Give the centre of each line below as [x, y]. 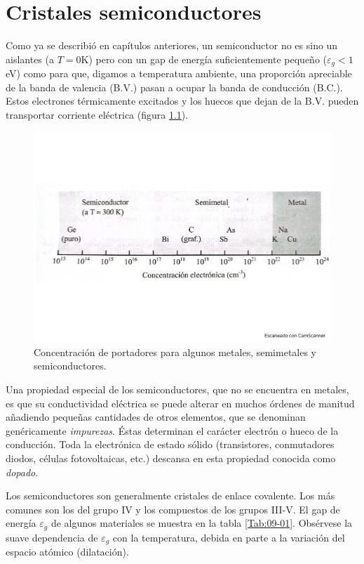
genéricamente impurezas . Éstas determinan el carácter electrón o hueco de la [172, 430]
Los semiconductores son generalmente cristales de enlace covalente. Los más [170, 496]
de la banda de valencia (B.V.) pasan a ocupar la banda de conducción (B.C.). [174, 87]
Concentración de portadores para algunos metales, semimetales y [175, 352]
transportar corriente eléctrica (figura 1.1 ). [97, 114]
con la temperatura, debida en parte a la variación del [229, 537]
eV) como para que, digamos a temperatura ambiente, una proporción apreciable [179, 73]
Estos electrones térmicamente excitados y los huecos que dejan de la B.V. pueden [182, 101]
